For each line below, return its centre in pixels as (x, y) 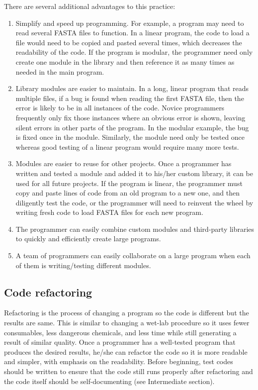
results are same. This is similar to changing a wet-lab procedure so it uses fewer (127, 323)
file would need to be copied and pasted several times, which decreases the (129, 42)
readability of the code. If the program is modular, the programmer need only (134, 52)
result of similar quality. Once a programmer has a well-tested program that (120, 342)
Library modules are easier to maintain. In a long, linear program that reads (132, 88)
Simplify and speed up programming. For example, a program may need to (130, 23)
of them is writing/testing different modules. (83, 265)
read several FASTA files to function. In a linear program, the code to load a (132, 33)
